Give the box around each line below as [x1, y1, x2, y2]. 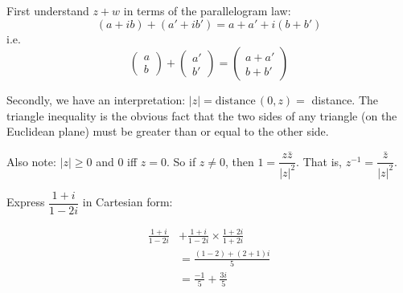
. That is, [296, 153, 342, 169]
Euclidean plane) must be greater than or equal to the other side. [6, 123, 329, 140]
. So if [167, 153, 196, 169]
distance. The [311, 92, 379, 108]
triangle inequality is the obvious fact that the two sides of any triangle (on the [6, 107, 397, 124]
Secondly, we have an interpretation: [6, 92, 186, 108]
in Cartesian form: [82, 193, 173, 210]
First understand [6, 2, 89, 18]
